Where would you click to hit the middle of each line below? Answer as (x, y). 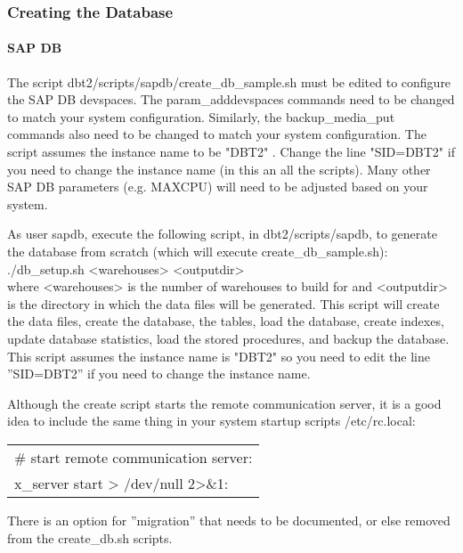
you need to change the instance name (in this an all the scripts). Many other (219, 169)
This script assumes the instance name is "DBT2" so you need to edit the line (219, 356)
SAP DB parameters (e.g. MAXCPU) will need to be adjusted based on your (218, 187)
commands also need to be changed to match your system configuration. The (217, 134)
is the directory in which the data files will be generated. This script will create (223, 303)
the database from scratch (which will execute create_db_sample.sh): (198, 251)
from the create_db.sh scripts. (90, 537)
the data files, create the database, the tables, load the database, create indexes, (226, 321)
